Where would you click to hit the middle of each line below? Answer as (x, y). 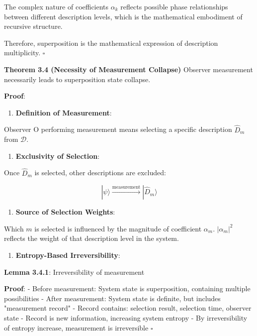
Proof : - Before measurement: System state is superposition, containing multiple (127, 288)
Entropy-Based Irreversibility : (68, 255)
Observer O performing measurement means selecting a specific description (118, 129)
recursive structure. (33, 26)
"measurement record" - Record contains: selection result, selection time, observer (128, 308)
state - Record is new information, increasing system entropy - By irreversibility (126, 317)
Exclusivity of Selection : (58, 156)
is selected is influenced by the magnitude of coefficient (118, 228)
